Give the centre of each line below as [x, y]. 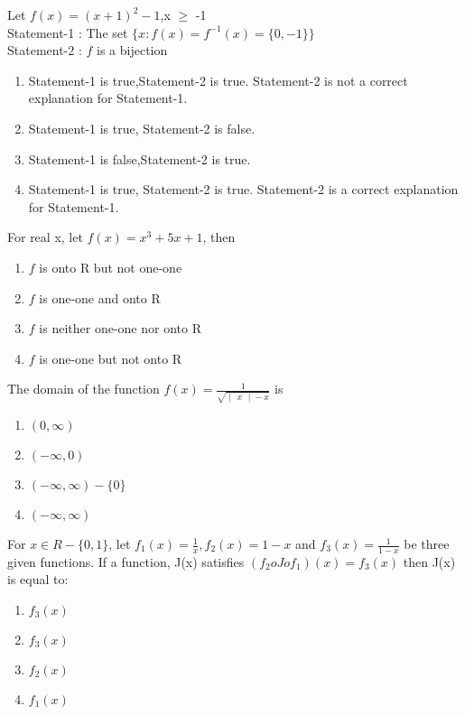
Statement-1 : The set [68, 32]
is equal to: [38, 579]
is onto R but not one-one [111, 267]
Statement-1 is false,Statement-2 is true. [139, 158]
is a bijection [132, 50]
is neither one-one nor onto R [120, 328]
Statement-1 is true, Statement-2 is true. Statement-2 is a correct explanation [243, 189]
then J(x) [429, 561]
